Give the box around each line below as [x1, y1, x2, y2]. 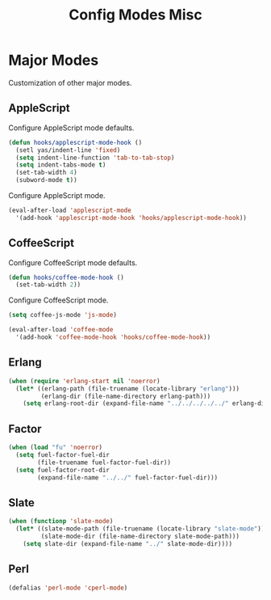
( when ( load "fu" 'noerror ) [8, 443, 103, 452]
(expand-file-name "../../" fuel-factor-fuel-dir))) [37, 473, 219, 482]
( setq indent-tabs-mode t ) [15, 161, 106, 169]
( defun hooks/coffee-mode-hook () [8, 273, 125, 281]
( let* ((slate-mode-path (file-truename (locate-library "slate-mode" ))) [15, 525, 269, 533]
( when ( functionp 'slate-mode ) [8, 518, 114, 526]
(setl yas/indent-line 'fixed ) [15, 146, 121, 154]
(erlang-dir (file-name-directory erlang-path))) [40, 392, 211, 400]
